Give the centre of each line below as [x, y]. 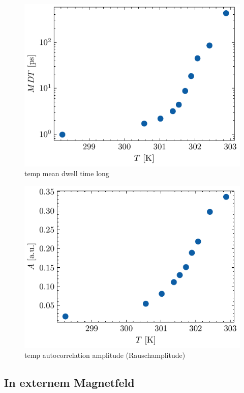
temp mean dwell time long [67, 173]
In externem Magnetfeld [69, 383]
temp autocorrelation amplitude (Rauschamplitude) [105, 355]
